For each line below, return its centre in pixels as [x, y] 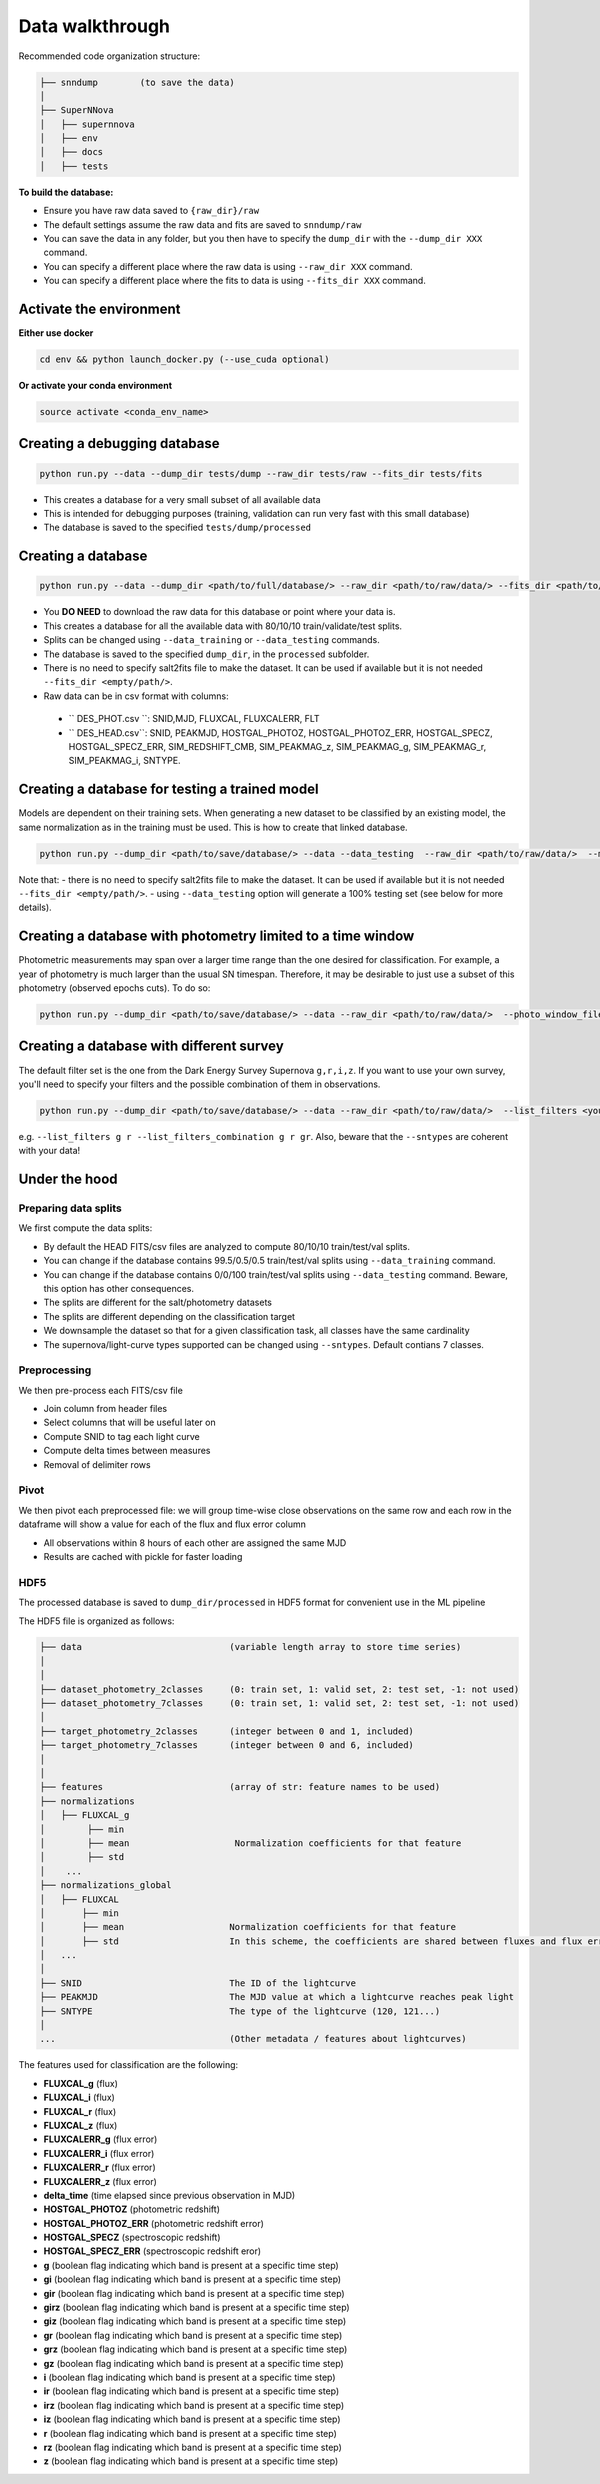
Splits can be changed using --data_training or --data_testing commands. [211, 640]
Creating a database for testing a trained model [168, 789]
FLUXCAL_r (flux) [80, 2111]
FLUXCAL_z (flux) [80, 2125]
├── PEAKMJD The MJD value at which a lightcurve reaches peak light [277, 1997]
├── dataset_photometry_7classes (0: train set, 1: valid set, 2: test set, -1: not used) [279, 1703]
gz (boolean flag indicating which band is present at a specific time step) [193, 2363]
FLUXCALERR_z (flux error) [100, 2181]
